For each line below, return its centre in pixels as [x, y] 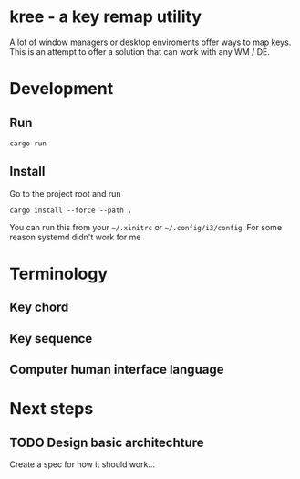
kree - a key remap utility [106, 17]
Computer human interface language [117, 370]
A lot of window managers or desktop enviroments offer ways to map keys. [150, 42]
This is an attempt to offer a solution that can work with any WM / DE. [140, 51]
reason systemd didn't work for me [75, 237]
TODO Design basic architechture [107, 442]
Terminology [58, 274]
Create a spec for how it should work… [83, 464]
